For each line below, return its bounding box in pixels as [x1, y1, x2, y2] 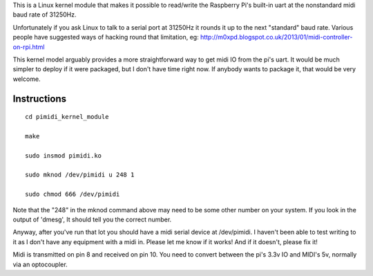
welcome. [12, 75, 41, 83]
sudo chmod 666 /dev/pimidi [25, 190, 120, 199]
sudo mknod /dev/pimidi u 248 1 [25, 171, 135, 179]
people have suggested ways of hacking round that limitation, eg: [12, 33, 200, 42]
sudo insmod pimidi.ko [25, 151, 102, 159]
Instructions [12, 93, 67, 104]
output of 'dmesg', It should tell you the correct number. [12, 215, 172, 224]
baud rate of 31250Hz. [12, 10, 77, 19]
